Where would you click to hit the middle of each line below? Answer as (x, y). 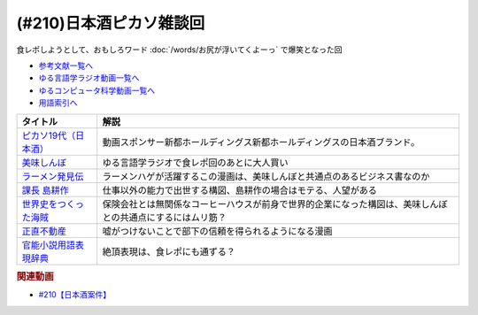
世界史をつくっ (53, 204)
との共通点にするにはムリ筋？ (165, 217)
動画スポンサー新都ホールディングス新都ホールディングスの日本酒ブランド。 (261, 142)
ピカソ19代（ (49, 135)
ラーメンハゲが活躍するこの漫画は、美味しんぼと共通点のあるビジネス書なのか (266, 176)
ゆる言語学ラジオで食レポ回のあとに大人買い (195, 162)
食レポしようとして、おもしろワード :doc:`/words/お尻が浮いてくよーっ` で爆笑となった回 (179, 50)
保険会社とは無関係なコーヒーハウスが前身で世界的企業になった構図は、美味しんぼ (275, 204)
